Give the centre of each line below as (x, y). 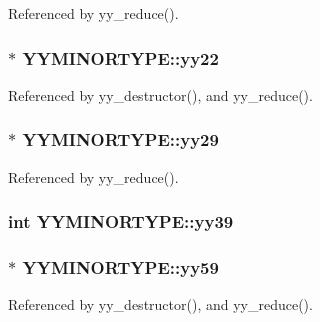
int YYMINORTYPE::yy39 (121, 221)
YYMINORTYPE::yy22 (120, 57)
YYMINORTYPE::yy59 (120, 266)
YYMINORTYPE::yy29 (120, 139)
